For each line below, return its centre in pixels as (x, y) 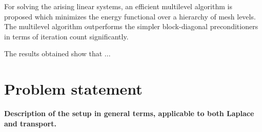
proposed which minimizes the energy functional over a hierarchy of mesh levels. (130, 16)
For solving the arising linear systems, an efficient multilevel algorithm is (118, 6)
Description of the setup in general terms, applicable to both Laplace (129, 113)
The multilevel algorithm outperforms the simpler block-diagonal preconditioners (131, 26)
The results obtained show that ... (57, 53)
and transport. (30, 123)
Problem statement (73, 89)
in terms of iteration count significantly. (66, 36)
